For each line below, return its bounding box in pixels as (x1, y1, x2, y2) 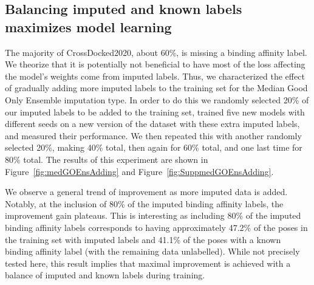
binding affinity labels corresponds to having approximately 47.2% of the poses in (5, 221, 308, 233)
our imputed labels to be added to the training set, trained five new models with (5, 105, 305, 118)
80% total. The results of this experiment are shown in (5, 153, 208, 165)
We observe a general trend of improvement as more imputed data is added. (5, 185, 288, 198)
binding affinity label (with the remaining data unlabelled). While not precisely (5, 245, 300, 258)
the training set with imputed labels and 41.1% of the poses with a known (5, 233, 281, 246)
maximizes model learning (5, 17, 172, 36)
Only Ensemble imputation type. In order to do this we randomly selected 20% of (5, 93, 309, 106)
